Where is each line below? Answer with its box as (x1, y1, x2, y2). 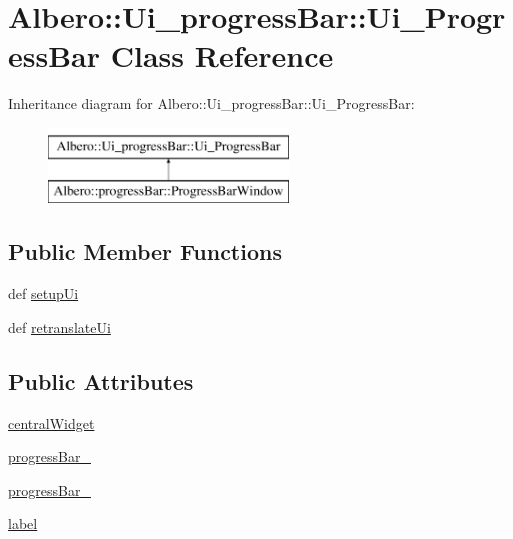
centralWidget (8, 412, 95, 433)
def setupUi (8, 283, 79, 304)
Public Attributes (8, 365, 194, 396)
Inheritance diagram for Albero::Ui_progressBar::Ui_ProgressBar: (8, 93, 415, 114)
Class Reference (110, 35, 334, 76)
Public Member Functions (8, 236, 282, 267)
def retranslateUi (8, 316, 111, 337)
